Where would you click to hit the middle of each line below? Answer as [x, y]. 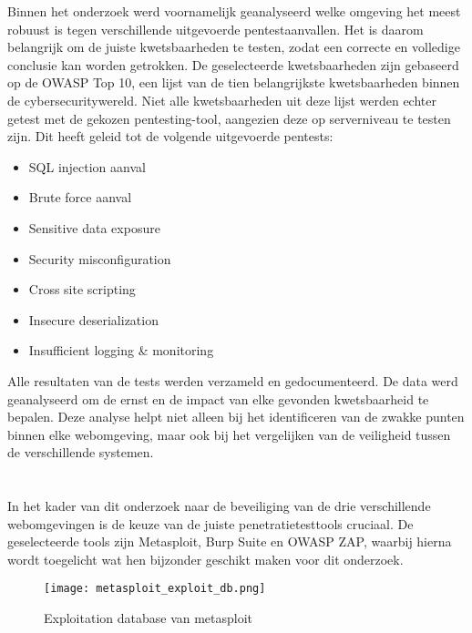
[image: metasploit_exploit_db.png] [155, 589]
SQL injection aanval [87, 166]
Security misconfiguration [100, 258]
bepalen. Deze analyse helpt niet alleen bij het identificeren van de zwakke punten [236, 417]
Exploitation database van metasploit [149, 618]
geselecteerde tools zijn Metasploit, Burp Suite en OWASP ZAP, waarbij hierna [230, 541]
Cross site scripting [82, 289]
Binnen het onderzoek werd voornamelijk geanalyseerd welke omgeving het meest [234, 11]
